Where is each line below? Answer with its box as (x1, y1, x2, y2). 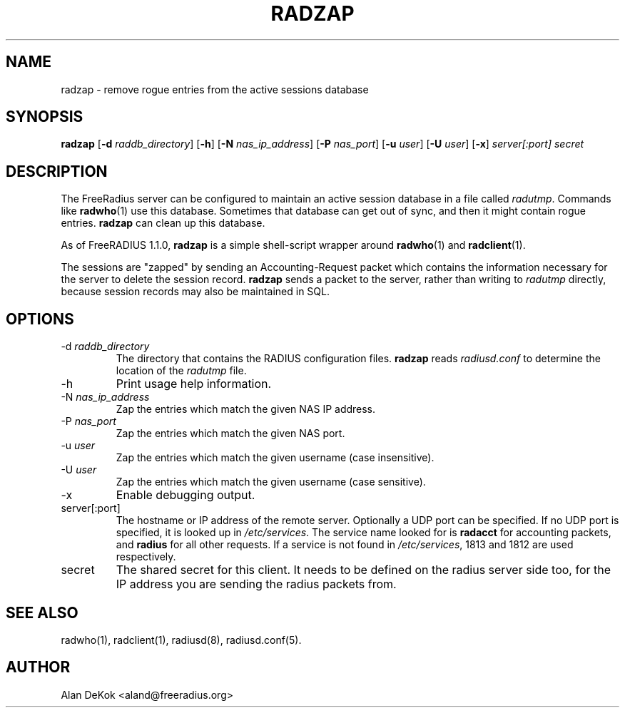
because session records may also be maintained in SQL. (61, 285, 330, 298)
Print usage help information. (116, 376, 272, 391)
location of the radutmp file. (116, 364, 247, 377)
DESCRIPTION (6, 162, 108, 180)
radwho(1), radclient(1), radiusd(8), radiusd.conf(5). (61, 633, 302, 646)
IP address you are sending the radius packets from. (116, 577, 397, 592)
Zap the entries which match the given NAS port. (116, 427, 345, 440)
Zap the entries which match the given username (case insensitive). (116, 451, 435, 464)
